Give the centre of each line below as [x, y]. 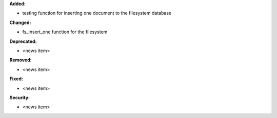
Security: [20, 98]
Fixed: [16, 79]
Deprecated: [23, 41]
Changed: [20, 22]
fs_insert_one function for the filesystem [65, 32]
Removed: [21, 60]
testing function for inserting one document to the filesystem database [97, 13]
